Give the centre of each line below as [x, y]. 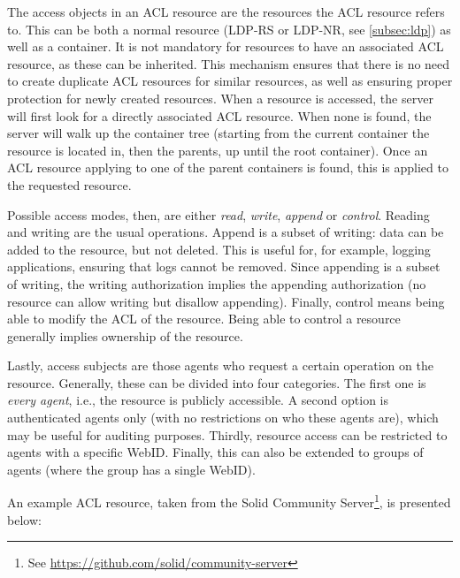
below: [24, 519]
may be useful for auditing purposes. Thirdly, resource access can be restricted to [227, 434]
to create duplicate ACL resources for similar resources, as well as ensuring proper [230, 81]
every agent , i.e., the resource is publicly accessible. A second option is [198, 400]
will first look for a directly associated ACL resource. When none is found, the [219, 115]
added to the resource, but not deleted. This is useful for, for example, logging [219, 249]
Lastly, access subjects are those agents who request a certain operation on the [220, 365]
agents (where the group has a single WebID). [131, 469]
